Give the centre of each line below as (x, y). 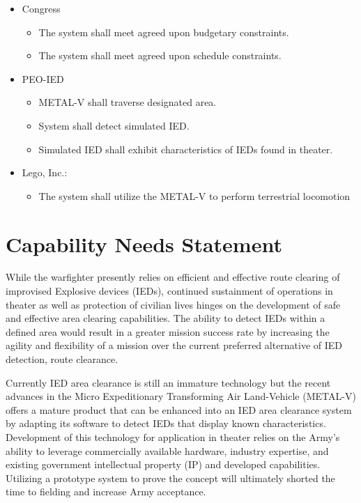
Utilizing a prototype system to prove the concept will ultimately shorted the (170, 478)
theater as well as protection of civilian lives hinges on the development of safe (173, 304)
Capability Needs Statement (144, 243)
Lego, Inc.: (45, 172)
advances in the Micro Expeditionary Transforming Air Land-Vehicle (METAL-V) (181, 396)
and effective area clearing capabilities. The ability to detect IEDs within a (166, 318)
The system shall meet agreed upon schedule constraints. (160, 55)
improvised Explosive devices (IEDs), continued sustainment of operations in (169, 291)
